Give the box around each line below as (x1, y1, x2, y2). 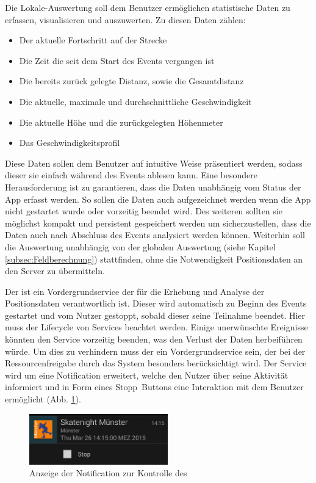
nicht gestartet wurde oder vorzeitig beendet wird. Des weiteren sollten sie (5, 205, 282, 217)
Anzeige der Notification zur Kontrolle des (29, 467, 187, 479)
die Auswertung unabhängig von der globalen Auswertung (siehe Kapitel (5, 240, 276, 253)
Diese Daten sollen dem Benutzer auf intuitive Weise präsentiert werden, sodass (5, 156, 303, 169)
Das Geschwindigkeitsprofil (19, 136, 120, 149)
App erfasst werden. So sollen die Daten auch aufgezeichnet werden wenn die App (5, 192, 311, 205)
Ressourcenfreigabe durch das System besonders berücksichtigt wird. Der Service (5, 357, 307, 369)
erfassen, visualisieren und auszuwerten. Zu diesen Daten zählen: (5, 13, 246, 26)
